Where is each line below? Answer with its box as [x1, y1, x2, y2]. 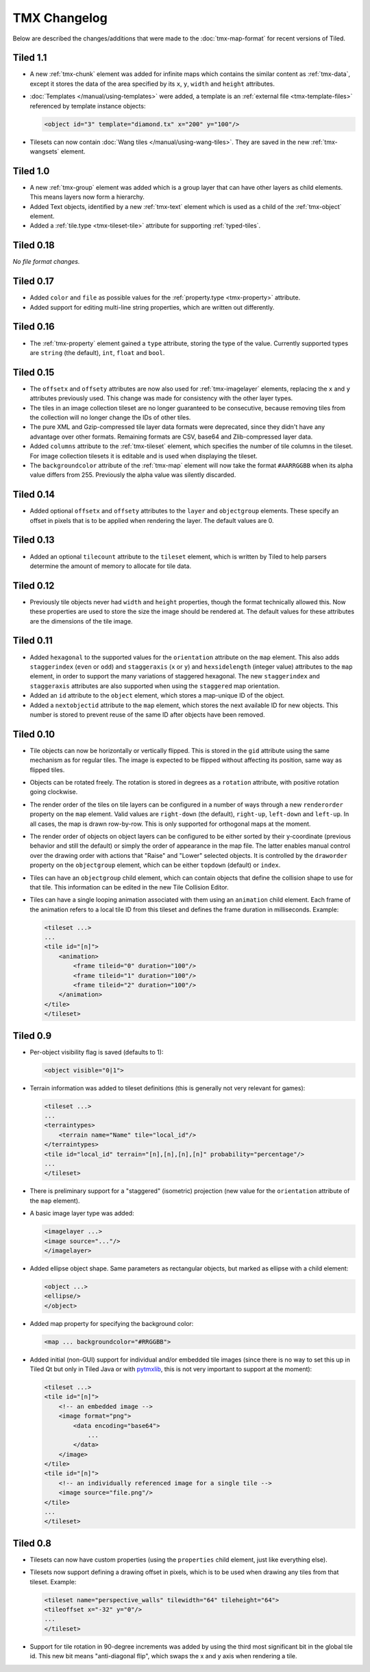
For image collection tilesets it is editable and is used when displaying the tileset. [29, 452, 258, 460]
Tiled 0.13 [12, 534, 55, 546]
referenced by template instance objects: [29, 101, 146, 110]
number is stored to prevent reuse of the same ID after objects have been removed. [29, 710, 265, 719]
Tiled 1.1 [12, 52, 47, 64]
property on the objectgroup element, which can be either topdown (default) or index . [29, 861, 281, 870]
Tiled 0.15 [12, 367, 55, 378]
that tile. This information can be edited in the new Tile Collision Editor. [29, 883, 229, 891]
